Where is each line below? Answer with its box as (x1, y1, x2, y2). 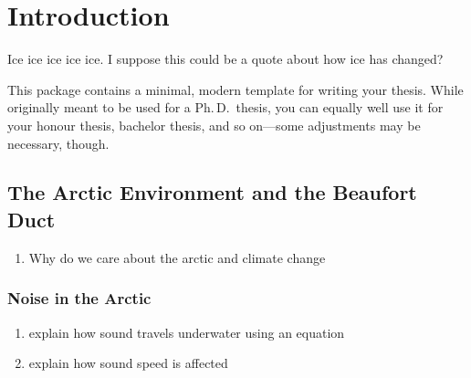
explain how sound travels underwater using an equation (28, 322, 345, 341)
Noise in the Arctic (7, 287, 152, 310)
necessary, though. (7, 133, 110, 152)
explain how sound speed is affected (28, 353, 228, 373)
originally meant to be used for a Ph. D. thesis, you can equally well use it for (7, 98, 444, 117)
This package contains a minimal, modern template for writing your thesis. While (7, 79, 464, 99)
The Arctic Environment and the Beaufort (7, 178, 417, 206)
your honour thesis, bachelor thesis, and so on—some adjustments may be (7, 115, 421, 134)
